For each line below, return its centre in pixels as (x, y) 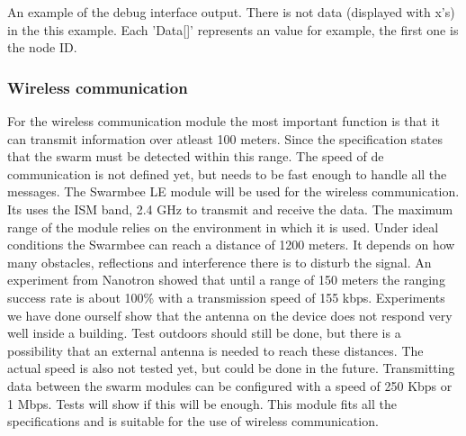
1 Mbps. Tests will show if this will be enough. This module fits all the (202, 403)
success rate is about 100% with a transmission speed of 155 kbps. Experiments (226, 297)
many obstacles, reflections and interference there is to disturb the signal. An (220, 262)
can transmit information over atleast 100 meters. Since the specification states (225, 138)
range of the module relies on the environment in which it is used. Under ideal (223, 227)
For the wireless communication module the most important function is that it (224, 121)
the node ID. (42, 47)
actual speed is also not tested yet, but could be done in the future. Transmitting (231, 368)
